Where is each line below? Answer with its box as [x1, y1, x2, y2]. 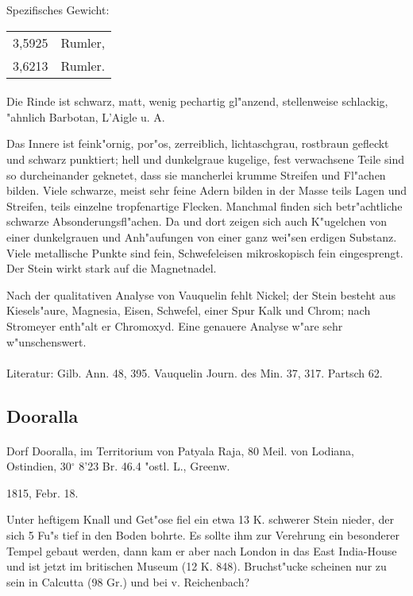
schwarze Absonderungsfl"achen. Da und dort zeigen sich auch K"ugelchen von [6, 213, 387, 230]
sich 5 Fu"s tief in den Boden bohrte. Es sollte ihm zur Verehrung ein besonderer [6, 527, 399, 544]
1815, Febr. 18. [6, 484, 79, 501]
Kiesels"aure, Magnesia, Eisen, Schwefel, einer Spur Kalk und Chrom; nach [6, 302, 371, 319]
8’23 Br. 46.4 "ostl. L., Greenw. [79, 458, 230, 474]
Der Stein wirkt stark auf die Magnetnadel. [6, 260, 217, 277]
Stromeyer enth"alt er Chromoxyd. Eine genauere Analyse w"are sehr [6, 317, 343, 334]
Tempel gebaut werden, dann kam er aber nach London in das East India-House [6, 542, 397, 559]
